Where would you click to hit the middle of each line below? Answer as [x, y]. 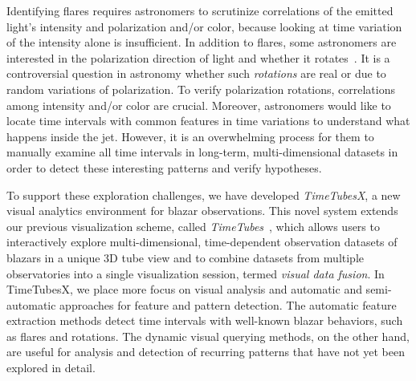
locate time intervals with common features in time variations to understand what [208, 121]
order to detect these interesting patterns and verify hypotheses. [164, 167]
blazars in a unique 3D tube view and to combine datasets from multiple [186, 257]
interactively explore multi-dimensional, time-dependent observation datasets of [202, 242]
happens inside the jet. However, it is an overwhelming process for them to [190, 136]
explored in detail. [51, 368]
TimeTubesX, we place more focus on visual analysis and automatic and [184, 289]
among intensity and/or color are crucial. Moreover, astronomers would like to [199, 105]
